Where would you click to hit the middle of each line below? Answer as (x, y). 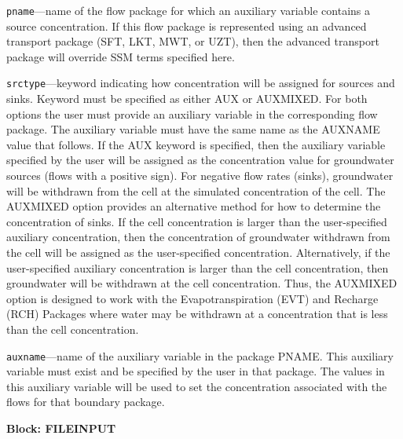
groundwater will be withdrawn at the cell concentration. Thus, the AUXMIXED (202, 283)
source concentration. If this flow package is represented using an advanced (187, 26)
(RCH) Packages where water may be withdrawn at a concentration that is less (197, 314)
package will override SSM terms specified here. (121, 56)
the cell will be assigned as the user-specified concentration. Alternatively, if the (198, 252)
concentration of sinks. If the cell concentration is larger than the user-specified (197, 221)
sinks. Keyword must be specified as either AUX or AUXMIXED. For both (187, 99)
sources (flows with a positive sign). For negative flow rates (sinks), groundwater (200, 176)
